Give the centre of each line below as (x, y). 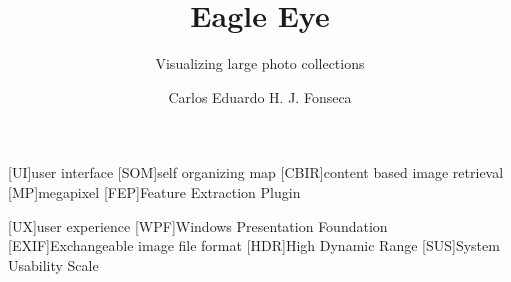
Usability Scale (53, 264)
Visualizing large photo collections (260, 63)
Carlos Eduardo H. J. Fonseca (260, 96)
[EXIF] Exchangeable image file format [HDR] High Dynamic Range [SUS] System (254, 245)
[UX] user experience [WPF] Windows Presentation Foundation (198, 225)
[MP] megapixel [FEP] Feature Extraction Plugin (154, 191)
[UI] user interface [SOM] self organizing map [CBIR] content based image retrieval (256, 172)
